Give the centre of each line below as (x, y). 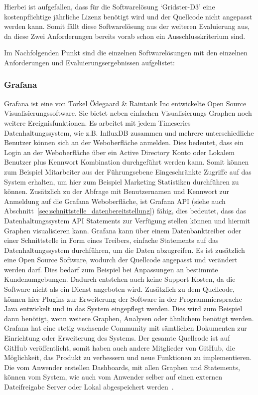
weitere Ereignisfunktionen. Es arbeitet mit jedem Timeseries (97, 122)
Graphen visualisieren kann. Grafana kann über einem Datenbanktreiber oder (123, 230)
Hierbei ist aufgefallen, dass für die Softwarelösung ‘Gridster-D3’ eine (110, 6)
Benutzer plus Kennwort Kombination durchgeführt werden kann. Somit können (127, 162)
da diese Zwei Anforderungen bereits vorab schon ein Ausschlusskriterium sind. (125, 36)
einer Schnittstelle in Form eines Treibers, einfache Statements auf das (111, 240)
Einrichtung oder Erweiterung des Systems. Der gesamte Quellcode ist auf (117, 338)
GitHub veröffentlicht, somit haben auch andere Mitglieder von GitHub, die (120, 347)
